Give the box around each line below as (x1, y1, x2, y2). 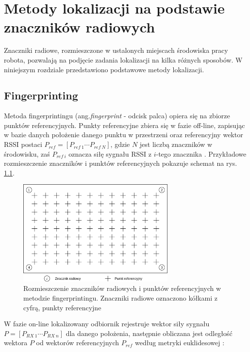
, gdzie (110, 139, 130, 149)
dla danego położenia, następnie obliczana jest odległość (66, 328, 233, 338)
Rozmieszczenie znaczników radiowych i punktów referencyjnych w (23, 283, 221, 293)
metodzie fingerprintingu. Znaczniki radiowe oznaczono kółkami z (23, 292, 217, 303)
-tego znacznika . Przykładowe (156, 148, 247, 159)
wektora (4, 337, 28, 348)
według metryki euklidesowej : (134, 337, 225, 348)
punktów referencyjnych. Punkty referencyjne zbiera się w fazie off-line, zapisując (4, 120, 245, 130)
